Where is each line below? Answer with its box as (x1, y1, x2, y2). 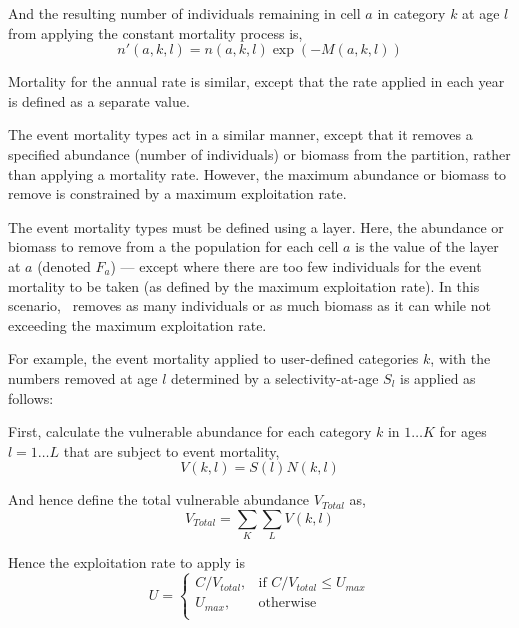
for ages (439, 421, 487, 442)
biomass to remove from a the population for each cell (8, 236, 339, 257)
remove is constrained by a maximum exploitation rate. (8, 183, 347, 204)
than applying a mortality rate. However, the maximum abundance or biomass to (8, 163, 507, 184)
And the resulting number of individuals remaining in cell (8, 3, 361, 23)
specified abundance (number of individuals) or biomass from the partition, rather (8, 143, 511, 164)
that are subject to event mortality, (63, 440, 280, 461)
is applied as (399, 367, 476, 388)
